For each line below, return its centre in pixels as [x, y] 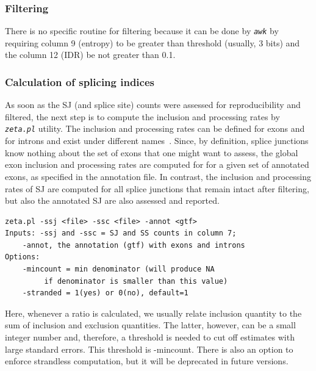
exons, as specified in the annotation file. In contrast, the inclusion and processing [158, 176]
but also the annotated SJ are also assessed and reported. [112, 200]
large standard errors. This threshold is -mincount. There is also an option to [149, 349]
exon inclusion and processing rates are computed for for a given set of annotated [157, 164]
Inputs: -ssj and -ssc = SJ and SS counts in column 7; [121, 233]
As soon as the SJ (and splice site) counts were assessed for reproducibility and [153, 105]
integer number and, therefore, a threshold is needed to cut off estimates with [150, 337]
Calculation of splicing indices [80, 81]
